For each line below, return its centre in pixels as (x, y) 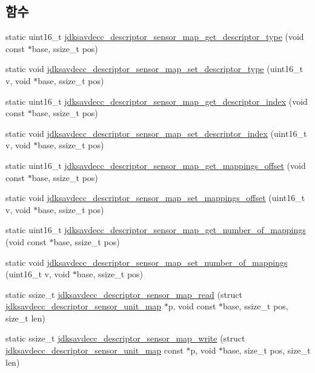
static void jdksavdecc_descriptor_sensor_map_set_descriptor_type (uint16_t (154, 69)
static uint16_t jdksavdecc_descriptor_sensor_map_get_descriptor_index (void (157, 101)
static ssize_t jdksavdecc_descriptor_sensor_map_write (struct (125, 338)
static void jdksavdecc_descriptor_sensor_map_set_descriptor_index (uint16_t (156, 133)
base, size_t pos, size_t (267, 350)
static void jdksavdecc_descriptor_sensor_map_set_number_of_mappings (147, 262)
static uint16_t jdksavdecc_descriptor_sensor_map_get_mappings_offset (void (156, 165)
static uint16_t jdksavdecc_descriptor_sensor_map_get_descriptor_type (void (155, 37)
